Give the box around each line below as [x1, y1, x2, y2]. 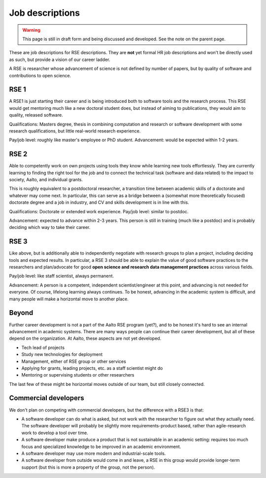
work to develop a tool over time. [21, 430, 88, 436]
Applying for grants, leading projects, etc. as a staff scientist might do [21, 365, 163, 371]
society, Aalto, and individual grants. [9, 177, 83, 183]
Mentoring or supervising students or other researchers [21, 372, 134, 378]
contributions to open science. [9, 72, 71, 78]
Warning [22, 27, 40, 33]
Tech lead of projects [21, 345, 65, 351]
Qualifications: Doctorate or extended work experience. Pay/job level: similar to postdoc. [9, 208, 189, 214]
